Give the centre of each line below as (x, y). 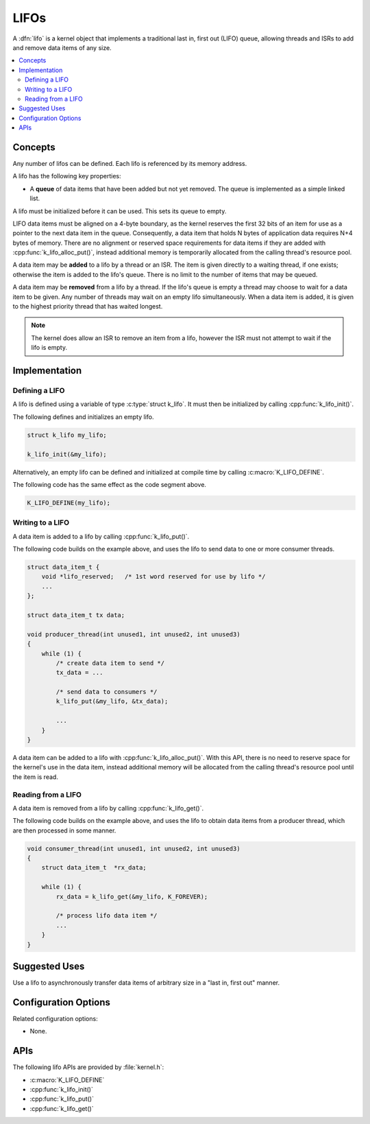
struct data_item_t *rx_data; (94, 868)
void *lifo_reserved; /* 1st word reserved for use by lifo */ (153, 577)
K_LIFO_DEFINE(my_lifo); (69, 503)
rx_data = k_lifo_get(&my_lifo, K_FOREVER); (132, 896)
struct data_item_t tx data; (76, 615)
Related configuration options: (56, 1019)
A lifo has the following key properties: (67, 176)
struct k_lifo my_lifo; (67, 435)
